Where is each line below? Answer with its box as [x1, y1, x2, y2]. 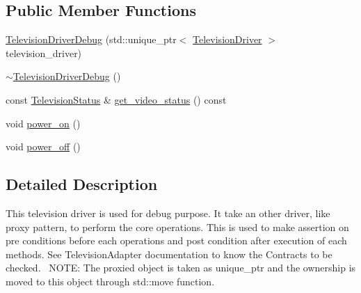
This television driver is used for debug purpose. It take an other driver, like [6, 205, 330, 220]
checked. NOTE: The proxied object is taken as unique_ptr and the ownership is [6, 260, 356, 275]
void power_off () [6, 139, 81, 154]
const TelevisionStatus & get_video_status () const [6, 92, 227, 106]
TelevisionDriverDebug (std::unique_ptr [6, 32, 177, 47]
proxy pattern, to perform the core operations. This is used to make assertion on [6, 219, 349, 234]
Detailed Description [6, 173, 158, 195]
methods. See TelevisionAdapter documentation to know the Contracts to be [6, 246, 332, 261]
